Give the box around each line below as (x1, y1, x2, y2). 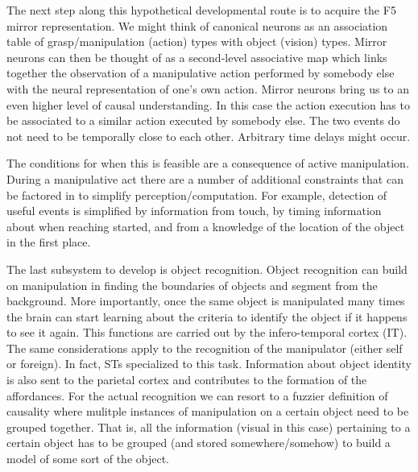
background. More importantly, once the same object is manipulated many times (6, 292, 405, 309)
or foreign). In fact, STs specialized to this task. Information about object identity (6, 355, 412, 372)
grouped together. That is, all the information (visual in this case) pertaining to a (6, 418, 411, 435)
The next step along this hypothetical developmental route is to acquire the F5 (6, 2, 396, 18)
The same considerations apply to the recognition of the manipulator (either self (6, 339, 403, 356)
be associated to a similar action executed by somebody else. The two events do (6, 112, 400, 129)
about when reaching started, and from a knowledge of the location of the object (6, 217, 405, 234)
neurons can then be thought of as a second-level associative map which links (6, 48, 387, 65)
